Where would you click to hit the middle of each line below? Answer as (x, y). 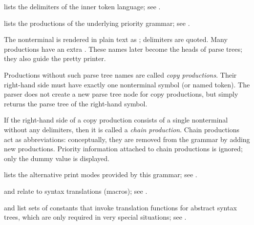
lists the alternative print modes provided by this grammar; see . (101, 174)
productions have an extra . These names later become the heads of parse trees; (123, 49)
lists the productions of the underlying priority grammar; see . (97, 23)
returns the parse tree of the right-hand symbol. (76, 103)
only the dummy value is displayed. (57, 158)
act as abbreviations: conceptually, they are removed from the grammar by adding (127, 139)
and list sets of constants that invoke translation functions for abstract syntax (120, 207)
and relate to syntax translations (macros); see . (76, 191)
